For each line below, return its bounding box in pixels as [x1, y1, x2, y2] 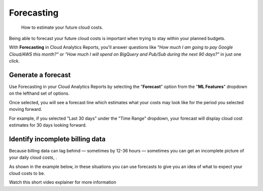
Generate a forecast [9, 71, 71, 79]
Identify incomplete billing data [9, 135, 106, 143]
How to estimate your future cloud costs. [21, 24, 103, 30]
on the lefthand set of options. [9, 90, 70, 96]
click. [9, 58, 20, 64]
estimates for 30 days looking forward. [9, 122, 87, 128]
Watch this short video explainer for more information [9, 179, 116, 185]
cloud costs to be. [9, 170, 45, 176]
